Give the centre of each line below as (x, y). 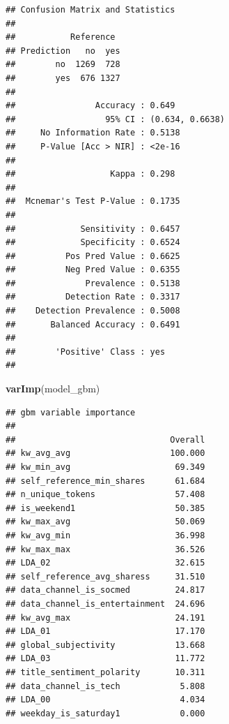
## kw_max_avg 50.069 (105, 522)
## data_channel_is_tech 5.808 (105, 686)
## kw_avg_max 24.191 (105, 618)
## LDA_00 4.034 (105, 700)
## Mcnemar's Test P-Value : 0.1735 (93, 201)
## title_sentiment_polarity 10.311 (105, 672)
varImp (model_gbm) (53, 389)
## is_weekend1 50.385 (105, 508)
